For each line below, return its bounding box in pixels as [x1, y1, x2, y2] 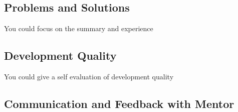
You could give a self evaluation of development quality [4, 71, 174, 81]
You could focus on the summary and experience [4, 23, 153, 34]
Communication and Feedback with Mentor [4, 95, 234, 111]
